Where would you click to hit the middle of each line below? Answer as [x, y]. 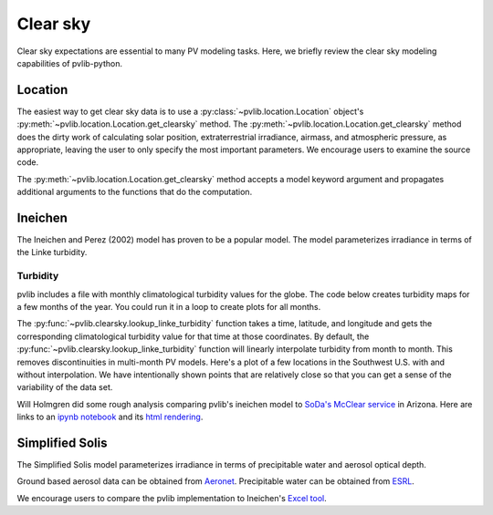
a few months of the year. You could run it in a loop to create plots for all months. [169, 307]
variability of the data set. [65, 387]
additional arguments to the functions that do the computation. [135, 192]
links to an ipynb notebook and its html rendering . [110, 417]
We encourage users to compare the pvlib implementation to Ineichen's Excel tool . [172, 498]
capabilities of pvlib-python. [70, 63]
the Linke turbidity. [52, 252]
